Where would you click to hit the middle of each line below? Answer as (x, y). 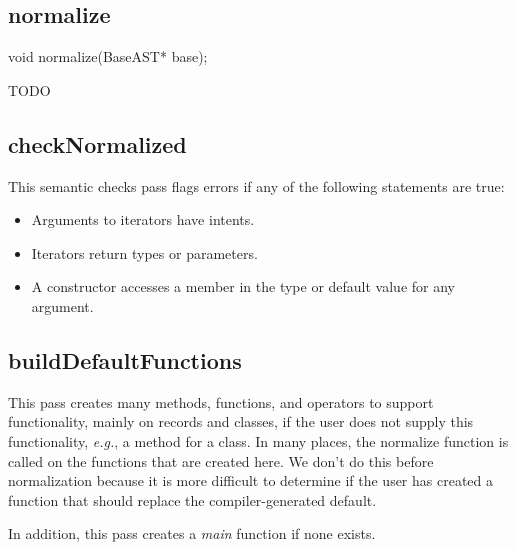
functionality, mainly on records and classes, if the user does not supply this (241, 421)
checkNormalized (97, 143)
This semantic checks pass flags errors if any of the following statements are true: (256, 185)
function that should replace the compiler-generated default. (192, 499)
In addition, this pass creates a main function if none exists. (192, 533)
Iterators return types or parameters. (144, 252)
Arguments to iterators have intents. (143, 219)
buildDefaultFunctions (125, 359)
